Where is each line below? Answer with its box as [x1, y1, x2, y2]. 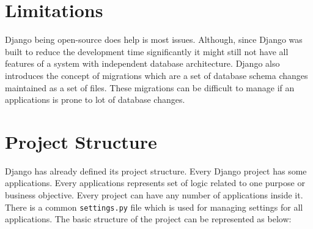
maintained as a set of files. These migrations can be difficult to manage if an [5, 81, 295, 94]
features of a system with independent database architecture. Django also [5, 57, 280, 70]
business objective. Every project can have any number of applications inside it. [5, 189, 303, 201]
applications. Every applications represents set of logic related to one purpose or [5, 176, 305, 189]
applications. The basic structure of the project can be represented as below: [5, 212, 292, 225]
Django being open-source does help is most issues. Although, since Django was [5, 33, 303, 46]
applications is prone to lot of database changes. [5, 93, 185, 106]
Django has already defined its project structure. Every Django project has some [5, 164, 307, 177]
